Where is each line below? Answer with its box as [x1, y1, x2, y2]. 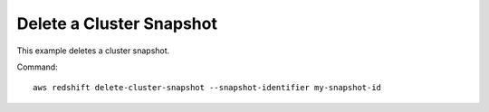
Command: [16, 61, 58, 72]
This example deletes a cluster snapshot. [16, 45, 170, 56]
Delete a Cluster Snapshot [16, 14, 217, 33]
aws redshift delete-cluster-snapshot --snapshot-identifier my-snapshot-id [33, 82, 382, 93]
